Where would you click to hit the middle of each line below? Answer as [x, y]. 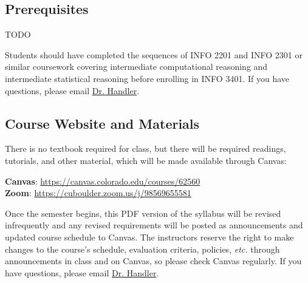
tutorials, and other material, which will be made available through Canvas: [146, 160]
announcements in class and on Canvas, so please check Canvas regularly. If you [153, 261]
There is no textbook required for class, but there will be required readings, [145, 148]
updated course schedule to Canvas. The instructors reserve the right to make [149, 237]
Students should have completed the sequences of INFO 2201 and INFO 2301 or [154, 54]
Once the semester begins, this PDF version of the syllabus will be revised [143, 213]
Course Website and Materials [102, 123]
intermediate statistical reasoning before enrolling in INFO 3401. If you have [147, 78]
